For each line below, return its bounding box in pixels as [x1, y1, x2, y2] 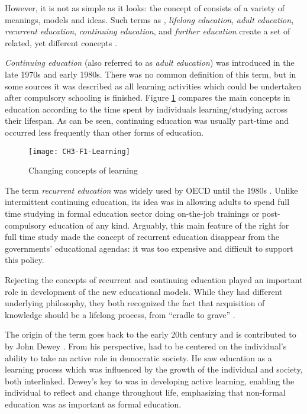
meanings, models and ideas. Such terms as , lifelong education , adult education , [5, 13, 294, 25]
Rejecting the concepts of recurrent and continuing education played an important [5, 273, 303, 285]
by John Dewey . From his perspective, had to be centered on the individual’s [5, 339, 287, 352]
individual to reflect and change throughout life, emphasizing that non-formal [5, 386, 286, 399]
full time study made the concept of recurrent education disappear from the [5, 230, 279, 243]
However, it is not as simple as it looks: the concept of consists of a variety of [5, 2, 285, 14]
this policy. [5, 253, 44, 266]
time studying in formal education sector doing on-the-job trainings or [5, 207, 260, 219]
